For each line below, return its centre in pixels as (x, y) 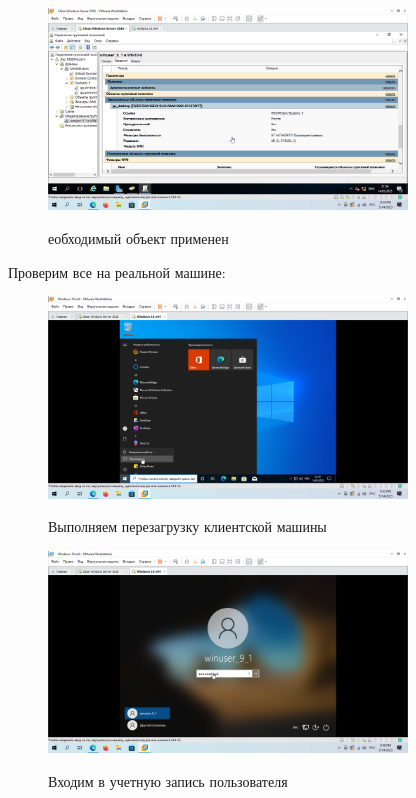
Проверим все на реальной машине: (117, 271)
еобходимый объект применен (138, 237)
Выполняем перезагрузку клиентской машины (187, 526)
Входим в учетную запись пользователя (168, 780)
